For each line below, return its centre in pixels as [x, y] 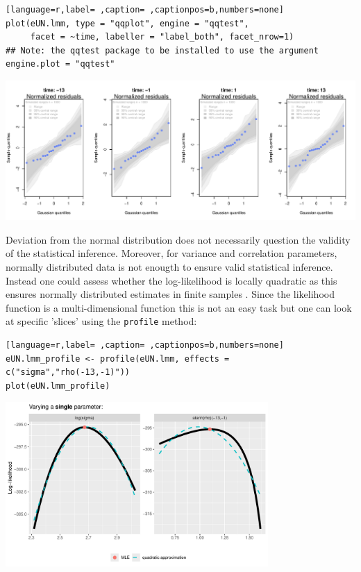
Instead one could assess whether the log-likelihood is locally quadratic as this [171, 280]
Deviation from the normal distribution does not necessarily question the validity [178, 239]
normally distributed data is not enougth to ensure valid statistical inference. [169, 267]
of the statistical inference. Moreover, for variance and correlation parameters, [171, 253]
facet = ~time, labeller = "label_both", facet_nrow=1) [162, 37]
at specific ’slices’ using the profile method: [101, 321]
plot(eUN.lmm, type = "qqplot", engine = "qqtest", [127, 23]
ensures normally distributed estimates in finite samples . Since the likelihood [170, 294]
